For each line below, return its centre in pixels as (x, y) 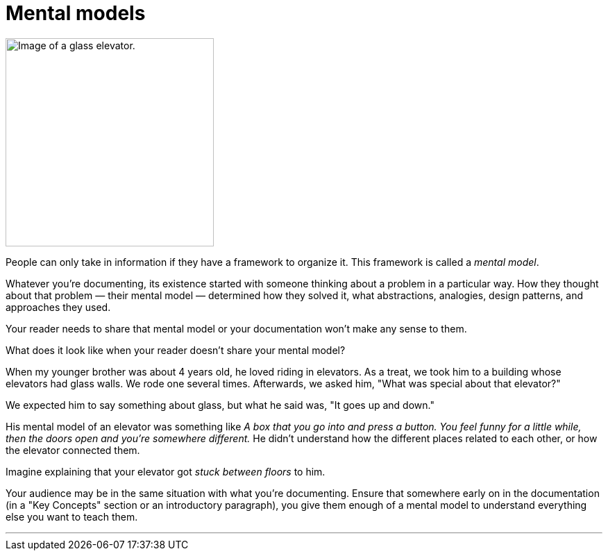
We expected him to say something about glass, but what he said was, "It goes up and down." (220, 405)
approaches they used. (58, 307)
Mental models (76, 13)
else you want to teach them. (72, 516)
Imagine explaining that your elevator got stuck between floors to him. (166, 471)
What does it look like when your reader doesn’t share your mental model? (176, 350)
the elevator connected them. (73, 450)
